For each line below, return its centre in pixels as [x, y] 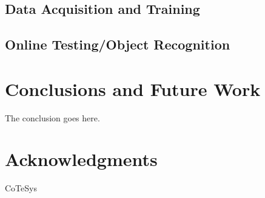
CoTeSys [21, 188]
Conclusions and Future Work [133, 88]
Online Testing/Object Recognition [118, 44]
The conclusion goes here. [52, 117]
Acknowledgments [81, 159]
